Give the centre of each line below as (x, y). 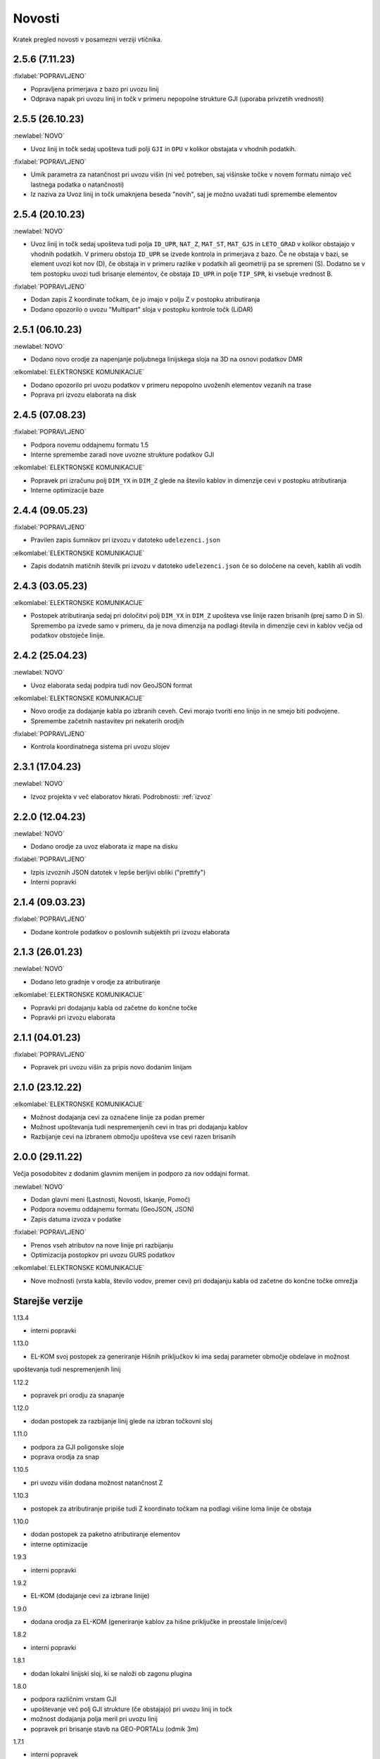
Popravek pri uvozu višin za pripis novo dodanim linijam (111, 1067)
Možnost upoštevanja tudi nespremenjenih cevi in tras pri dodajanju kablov (139, 1126)
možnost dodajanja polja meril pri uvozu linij (94, 1719)
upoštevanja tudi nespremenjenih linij (67, 1369)
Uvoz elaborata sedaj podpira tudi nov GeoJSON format (112, 685)
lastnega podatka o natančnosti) (77, 184)
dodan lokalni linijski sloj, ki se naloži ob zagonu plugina (112, 1673)
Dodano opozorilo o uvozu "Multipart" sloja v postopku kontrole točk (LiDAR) (142, 309)
